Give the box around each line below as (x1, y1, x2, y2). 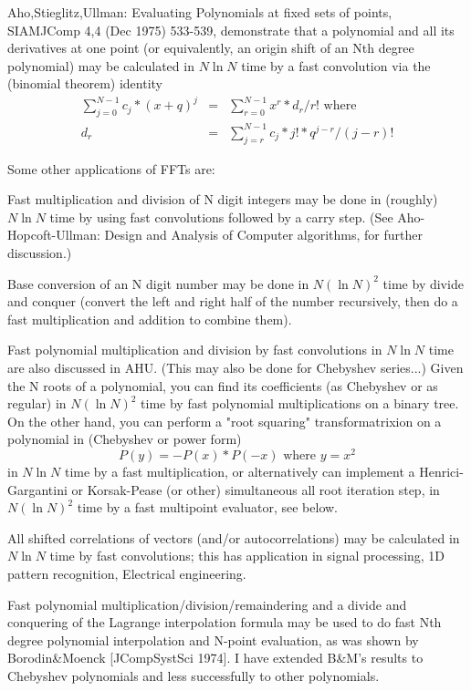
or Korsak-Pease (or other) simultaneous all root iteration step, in (71, 480, 440, 499)
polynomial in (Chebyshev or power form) (7, 429, 242, 449)
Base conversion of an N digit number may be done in (7, 273, 309, 293)
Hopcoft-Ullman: (7, 225, 100, 244)
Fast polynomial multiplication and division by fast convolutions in (7, 340, 382, 359)
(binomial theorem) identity (7, 74, 163, 93)
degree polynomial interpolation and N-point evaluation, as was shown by (7, 630, 419, 649)
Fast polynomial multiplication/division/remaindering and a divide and (7, 594, 407, 614)
